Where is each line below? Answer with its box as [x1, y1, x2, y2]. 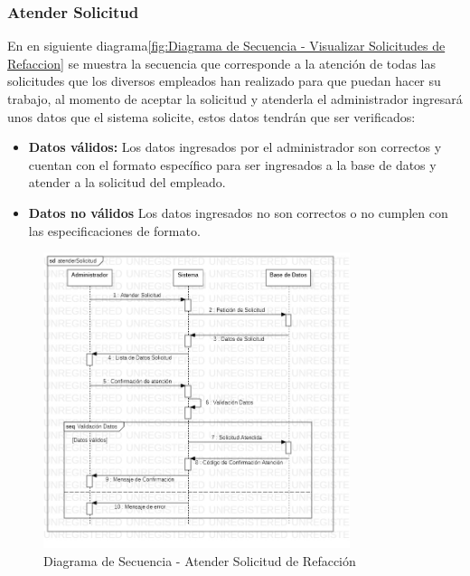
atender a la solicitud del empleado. [28, 173, 226, 192]
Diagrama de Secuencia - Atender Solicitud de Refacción [43, 551, 356, 570]
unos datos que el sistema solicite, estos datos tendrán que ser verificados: [7, 107, 416, 126]
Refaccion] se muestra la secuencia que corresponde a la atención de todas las [7, 53, 436, 72]
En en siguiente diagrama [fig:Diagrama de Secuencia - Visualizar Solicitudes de [7, 36, 446, 55]
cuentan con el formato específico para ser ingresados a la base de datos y [28, 155, 437, 174]
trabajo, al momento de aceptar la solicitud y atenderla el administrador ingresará [7, 90, 463, 108]
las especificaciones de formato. [28, 221, 201, 240]
